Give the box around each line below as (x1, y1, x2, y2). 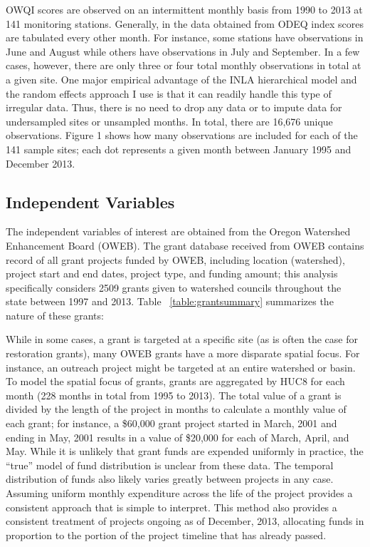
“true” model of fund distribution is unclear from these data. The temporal (6, 457, 334, 472)
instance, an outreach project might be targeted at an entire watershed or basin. (6, 359, 356, 374)
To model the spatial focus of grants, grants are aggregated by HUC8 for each (6, 374, 345, 389)
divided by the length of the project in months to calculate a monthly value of (6, 402, 347, 416)
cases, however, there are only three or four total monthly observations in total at (6, 58, 361, 73)
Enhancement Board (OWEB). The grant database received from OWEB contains (6, 237, 364, 252)
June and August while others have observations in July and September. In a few (6, 44, 360, 58)
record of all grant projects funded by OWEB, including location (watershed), (6, 252, 345, 267)
